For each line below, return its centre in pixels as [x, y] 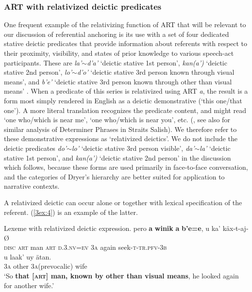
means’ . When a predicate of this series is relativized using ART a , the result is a [126, 91]
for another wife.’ [29, 285]
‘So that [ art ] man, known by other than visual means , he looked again [121, 276]
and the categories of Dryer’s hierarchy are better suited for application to [114, 176]
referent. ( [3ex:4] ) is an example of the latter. [71, 212]
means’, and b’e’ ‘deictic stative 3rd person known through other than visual [118, 81]
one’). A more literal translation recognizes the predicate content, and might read [125, 110]
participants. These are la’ [43, 62]
